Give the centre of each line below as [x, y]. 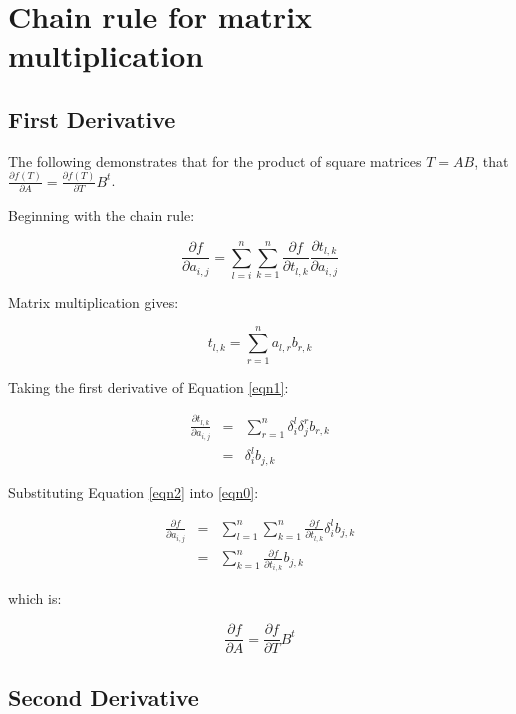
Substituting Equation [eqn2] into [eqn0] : [133, 491]
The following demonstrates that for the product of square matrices [215, 160]
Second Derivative [103, 696]
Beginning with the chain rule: [101, 215]
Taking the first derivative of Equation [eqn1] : [148, 386]
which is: [35, 598]
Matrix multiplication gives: [93, 301]
